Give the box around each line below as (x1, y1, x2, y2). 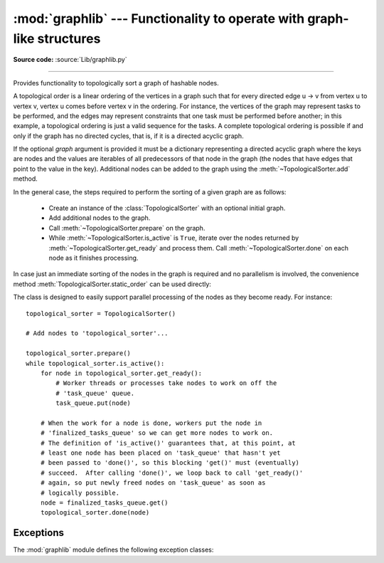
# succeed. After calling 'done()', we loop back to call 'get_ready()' (40, 468, 304, 477)
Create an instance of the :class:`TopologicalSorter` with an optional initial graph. (48, 204, 286, 213)
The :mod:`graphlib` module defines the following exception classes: (13, 545, 214, 554)
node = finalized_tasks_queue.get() (40, 498, 169, 507)
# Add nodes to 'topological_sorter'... (26, 330, 169, 337)
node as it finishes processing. (48, 253, 139, 262)
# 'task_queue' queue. (55, 389, 135, 397)
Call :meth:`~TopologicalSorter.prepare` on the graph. (48, 223, 206, 232)
